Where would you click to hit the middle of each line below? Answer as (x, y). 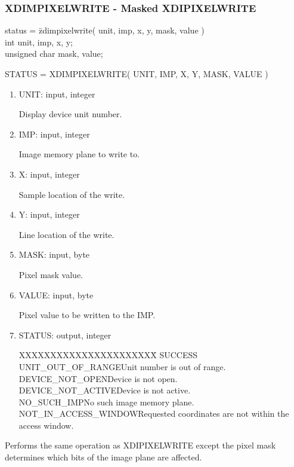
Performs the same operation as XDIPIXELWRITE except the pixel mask (140, 445)
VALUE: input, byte (56, 294)
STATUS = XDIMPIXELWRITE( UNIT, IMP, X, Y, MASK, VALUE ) (137, 74)
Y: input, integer (49, 214)
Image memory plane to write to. (79, 154)
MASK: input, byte (54, 254)
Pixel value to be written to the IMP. (87, 315)
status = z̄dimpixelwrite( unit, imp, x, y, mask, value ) (105, 30)
